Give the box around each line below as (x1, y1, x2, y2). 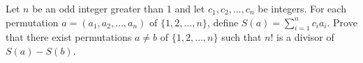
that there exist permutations (6, 30, 132, 44)
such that (221, 30, 262, 44)
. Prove (327, 15, 357, 29)
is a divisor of (276, 30, 334, 44)
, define (207, 15, 239, 29)
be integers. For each (258, 1, 346, 15)
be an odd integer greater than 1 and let (32, 1, 205, 15)
